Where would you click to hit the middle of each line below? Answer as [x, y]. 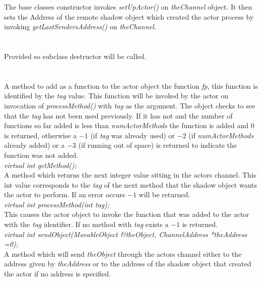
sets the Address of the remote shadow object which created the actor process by [129, 16]
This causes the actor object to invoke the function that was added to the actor [127, 214]
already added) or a [35, 145]
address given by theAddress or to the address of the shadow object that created [128, 264]
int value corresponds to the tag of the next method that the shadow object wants [131, 184]
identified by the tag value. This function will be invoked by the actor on [116, 96]
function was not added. [41, 155]
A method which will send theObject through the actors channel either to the [123, 253]
